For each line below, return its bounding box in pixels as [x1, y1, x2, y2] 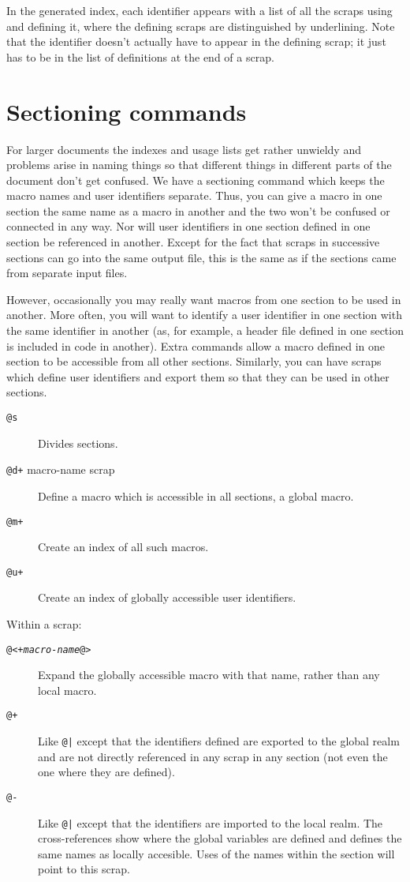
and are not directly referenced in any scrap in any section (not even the [38, 748, 388, 764]
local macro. [38, 681, 97, 698]
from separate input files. [6, 265, 128, 281]
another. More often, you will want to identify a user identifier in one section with [6, 306, 402, 323]
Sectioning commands [6, 95, 247, 127]
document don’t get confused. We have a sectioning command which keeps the [6, 171, 385, 188]
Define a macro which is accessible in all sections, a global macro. [38, 487, 354, 504]
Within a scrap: [6, 616, 82, 632]
